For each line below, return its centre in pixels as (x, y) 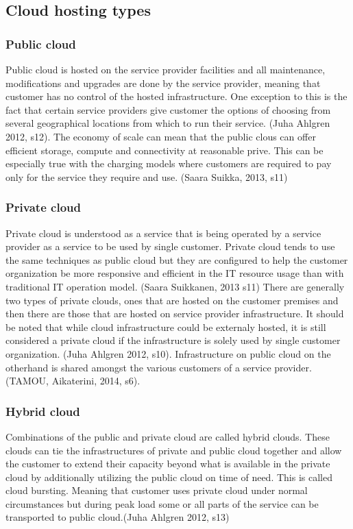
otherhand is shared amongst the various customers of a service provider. (159, 367)
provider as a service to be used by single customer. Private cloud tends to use (170, 246)
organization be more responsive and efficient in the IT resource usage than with (175, 273)
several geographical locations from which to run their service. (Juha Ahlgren (168, 123)
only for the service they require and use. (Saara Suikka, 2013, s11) (147, 176)
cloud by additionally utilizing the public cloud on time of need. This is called (169, 477)
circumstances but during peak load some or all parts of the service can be (162, 503)
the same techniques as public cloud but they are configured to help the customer (177, 259)
